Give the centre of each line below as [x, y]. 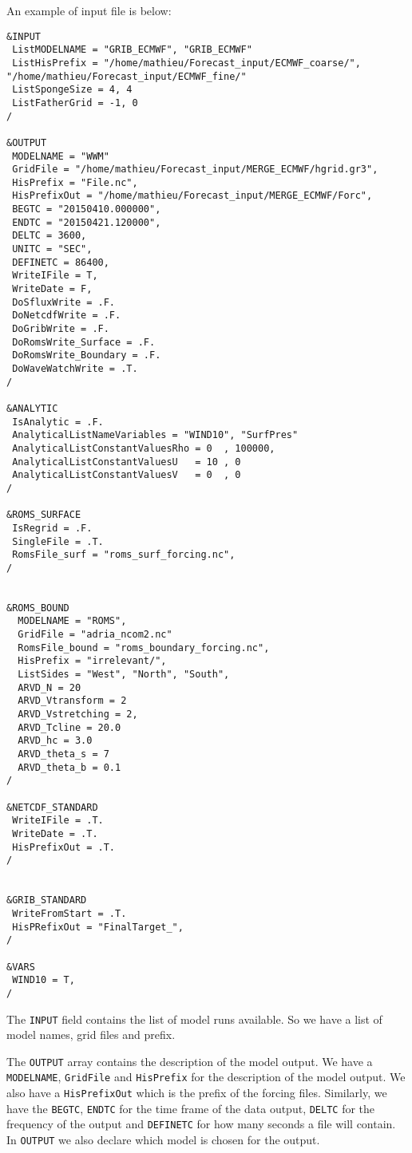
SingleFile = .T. [58, 541]
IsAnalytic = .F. [58, 422]
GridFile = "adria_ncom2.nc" [95, 635]
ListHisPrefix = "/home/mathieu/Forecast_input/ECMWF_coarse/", [186, 63]
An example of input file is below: [89, 10]
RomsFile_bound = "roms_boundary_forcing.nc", [144, 648]
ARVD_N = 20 [50, 687]
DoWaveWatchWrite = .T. [75, 369]
